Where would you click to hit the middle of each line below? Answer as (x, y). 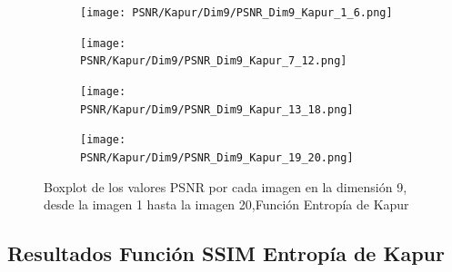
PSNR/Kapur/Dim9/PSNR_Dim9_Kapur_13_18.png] (217, 109)
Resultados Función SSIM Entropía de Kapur (226, 253)
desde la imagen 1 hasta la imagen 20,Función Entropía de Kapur (226, 204)
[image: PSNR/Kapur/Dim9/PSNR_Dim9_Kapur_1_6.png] (236, 13)
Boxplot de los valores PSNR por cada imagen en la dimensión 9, (226, 186)
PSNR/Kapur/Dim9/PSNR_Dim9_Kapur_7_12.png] (214, 61)
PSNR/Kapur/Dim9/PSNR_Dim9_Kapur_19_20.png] (217, 157)
